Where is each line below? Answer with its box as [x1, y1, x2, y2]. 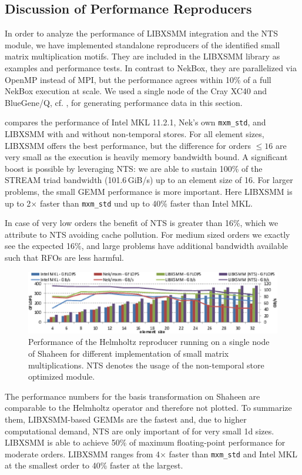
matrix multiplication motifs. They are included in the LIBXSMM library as [5, 50, 280, 62]
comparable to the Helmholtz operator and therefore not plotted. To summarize [5, 401, 292, 414]
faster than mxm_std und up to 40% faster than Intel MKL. [39, 197, 253, 209]
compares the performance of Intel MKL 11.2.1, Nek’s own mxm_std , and [5, 116, 266, 128]
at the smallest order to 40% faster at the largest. [5, 459, 183, 471]
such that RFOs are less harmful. [5, 251, 124, 264]
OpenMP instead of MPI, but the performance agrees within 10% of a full [5, 73, 271, 85]
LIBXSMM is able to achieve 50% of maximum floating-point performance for [5, 436, 286, 449]
